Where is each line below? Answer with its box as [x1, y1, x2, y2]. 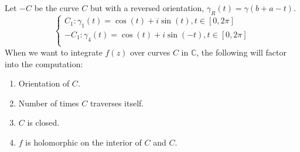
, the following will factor [196, 46, 287, 58]
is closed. [27, 116, 60, 129]
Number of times [18, 96, 79, 109]
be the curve [34, 2, 79, 13]
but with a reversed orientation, [90, 2, 204, 13]
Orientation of [18, 77, 70, 89]
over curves [130, 46, 171, 58]
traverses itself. [90, 96, 144, 109]
